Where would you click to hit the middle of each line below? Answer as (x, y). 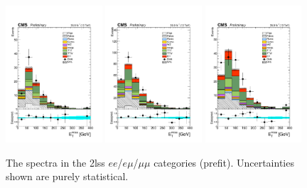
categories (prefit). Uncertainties (224, 162)
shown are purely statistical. (67, 176)
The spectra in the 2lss (55, 162)
